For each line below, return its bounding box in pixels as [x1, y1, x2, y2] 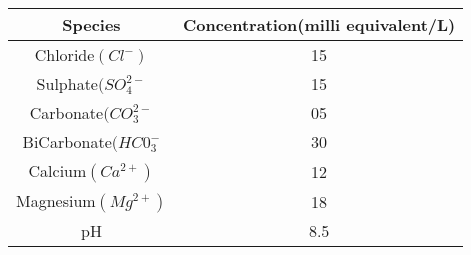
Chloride [34, 43, 95, 66]
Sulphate [36, 72, 98, 95]
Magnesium [16, 189, 96, 212]
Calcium [28, 159, 87, 182]
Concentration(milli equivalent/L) [182, 13, 456, 36]
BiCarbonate [22, 130, 112, 153]
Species [62, 13, 121, 36]
